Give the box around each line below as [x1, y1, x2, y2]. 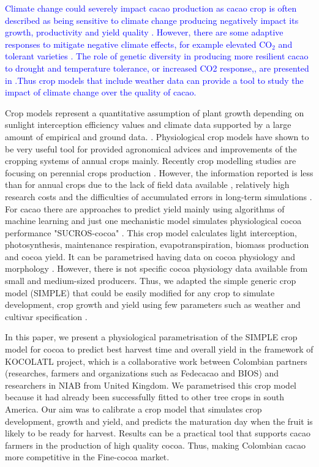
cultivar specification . [5, 310, 88, 323]
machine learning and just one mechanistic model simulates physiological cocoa [5, 214, 302, 227]
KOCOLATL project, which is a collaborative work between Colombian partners [5, 354, 307, 367]
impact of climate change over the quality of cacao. [5, 86, 197, 99]
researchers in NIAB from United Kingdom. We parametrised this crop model [5, 378, 296, 391]
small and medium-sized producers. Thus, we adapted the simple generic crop [5, 274, 296, 287]
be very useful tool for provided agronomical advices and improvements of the [5, 142, 297, 155]
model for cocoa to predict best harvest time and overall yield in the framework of [5, 343, 313, 356]
